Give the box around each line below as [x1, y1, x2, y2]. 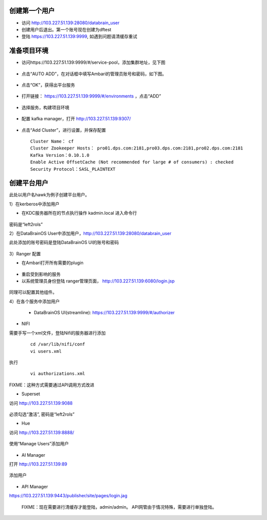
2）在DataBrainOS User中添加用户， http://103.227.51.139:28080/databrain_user [9, 230, 172, 236]
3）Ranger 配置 [9, 250, 41, 257]
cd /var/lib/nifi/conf [30, 341, 86, 347]
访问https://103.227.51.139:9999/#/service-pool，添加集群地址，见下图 [21, 59, 166, 65]
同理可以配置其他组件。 [9, 289, 57, 295]
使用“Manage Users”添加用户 [9, 441, 69, 447]
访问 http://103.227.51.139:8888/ [9, 429, 74, 435]
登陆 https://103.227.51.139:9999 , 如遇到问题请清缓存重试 [21, 34, 137, 40]
